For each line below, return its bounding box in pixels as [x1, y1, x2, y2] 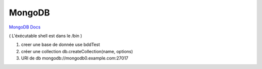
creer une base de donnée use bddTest [21, 41, 100, 48]
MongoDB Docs [9, 24, 41, 30]
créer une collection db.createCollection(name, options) [21, 48, 133, 54]
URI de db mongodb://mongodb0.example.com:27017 [21, 55, 129, 61]
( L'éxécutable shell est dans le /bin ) [9, 33, 82, 39]
